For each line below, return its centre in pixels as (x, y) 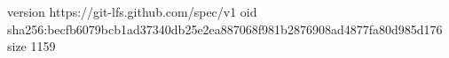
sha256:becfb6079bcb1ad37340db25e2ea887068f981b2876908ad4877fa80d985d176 (225, 29)
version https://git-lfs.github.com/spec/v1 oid (132, 11)
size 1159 (32, 46)
